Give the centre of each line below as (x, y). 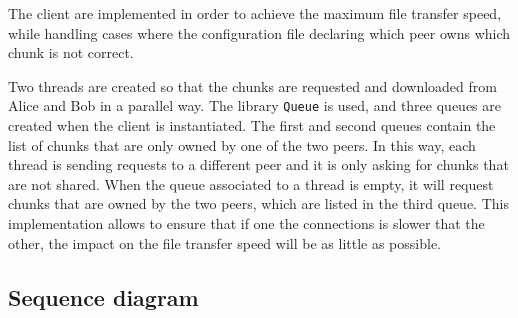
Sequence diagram (103, 296)
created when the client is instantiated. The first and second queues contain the (252, 125)
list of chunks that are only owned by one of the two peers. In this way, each (242, 144)
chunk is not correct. (71, 52)
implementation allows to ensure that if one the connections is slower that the (246, 223)
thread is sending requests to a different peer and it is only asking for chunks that (258, 164)
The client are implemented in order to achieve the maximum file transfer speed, (255, 13)
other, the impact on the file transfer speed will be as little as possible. (225, 242)
